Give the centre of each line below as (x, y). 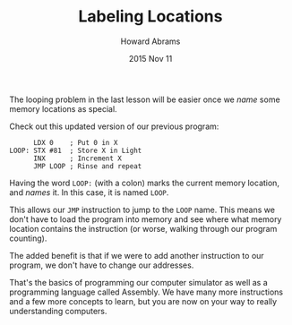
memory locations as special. (64, 108)
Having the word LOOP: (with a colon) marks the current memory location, (145, 183)
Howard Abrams (150, 41)
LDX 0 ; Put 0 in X (75, 142)
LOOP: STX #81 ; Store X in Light (76, 150)
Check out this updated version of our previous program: (114, 126)
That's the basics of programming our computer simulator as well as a (139, 282)
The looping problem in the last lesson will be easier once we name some (145, 99)
